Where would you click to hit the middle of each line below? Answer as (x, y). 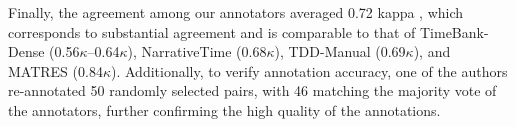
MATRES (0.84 (55, 70)
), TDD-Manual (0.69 (340, 51)
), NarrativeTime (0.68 (197, 51)
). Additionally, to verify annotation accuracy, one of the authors (309, 70)
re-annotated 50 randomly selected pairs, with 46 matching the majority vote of (252, 90)
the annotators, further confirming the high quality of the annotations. (224, 109)
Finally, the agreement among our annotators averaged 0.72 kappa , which (236, 12)
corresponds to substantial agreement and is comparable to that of (212, 31)
